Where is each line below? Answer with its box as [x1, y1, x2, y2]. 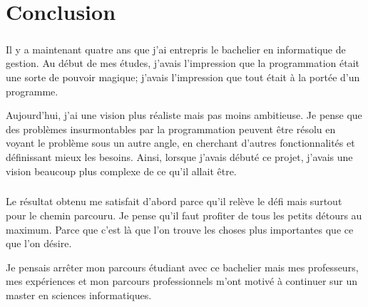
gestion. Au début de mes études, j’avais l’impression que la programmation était [6, 56, 360, 71]
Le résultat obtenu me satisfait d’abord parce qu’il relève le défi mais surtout [6, 194, 342, 209]
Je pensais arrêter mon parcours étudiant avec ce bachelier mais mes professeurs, [6, 259, 359, 274]
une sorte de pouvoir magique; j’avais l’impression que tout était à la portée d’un [6, 69, 360, 84]
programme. [6, 83, 58, 98]
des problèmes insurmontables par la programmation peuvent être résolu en [6, 121, 336, 136]
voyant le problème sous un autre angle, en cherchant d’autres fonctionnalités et [6, 135, 355, 150]
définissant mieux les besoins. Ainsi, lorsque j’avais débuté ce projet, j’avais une [6, 149, 353, 164]
